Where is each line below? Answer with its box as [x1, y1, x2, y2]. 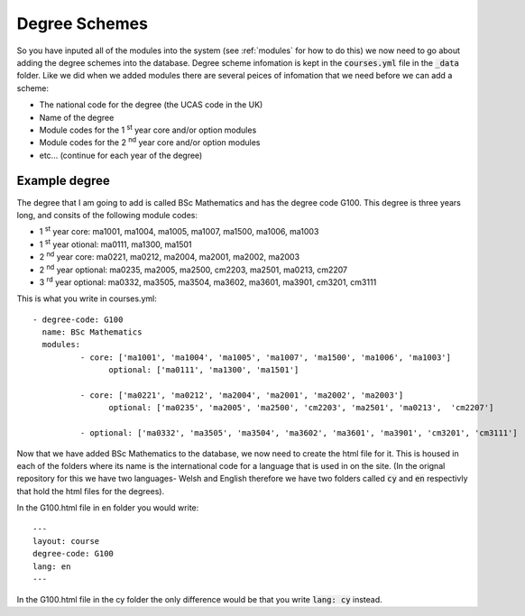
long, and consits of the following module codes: [16, 209, 198, 220]
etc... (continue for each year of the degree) [39, 150, 203, 161]
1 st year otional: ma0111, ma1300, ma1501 [39, 237, 193, 250]
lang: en [32, 561, 71, 572]
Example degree [16, 173, 110, 188]
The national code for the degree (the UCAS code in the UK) [39, 99, 263, 110]
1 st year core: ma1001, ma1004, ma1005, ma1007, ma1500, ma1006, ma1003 [39, 225, 319, 237]
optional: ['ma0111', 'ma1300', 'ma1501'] [108, 365, 299, 375]
